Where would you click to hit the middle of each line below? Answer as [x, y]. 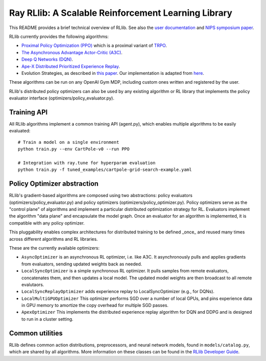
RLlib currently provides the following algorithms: [59, 36]
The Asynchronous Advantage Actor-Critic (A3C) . [72, 52]
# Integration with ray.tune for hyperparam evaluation [87, 163]
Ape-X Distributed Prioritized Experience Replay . [71, 66]
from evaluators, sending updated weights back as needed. [82, 264]
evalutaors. [33, 284]
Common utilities [36, 333]
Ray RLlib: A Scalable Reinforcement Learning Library [121, 13]
